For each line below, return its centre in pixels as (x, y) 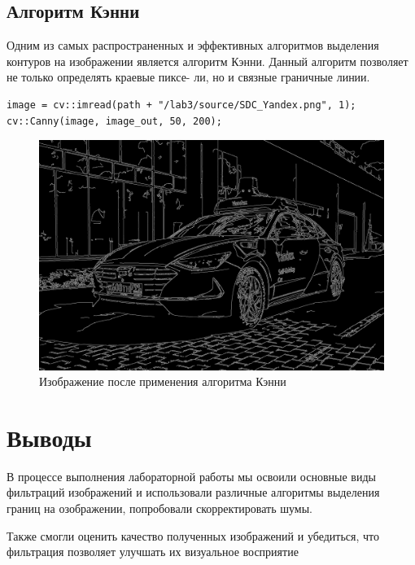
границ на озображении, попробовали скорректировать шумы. (159, 508)
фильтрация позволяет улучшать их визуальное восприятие (153, 552)
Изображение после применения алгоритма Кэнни (163, 381)
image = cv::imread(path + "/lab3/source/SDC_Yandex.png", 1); (181, 105)
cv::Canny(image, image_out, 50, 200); (114, 121)
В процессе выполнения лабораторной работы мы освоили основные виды (191, 476)
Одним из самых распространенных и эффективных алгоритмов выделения (193, 45)
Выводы (49, 437)
